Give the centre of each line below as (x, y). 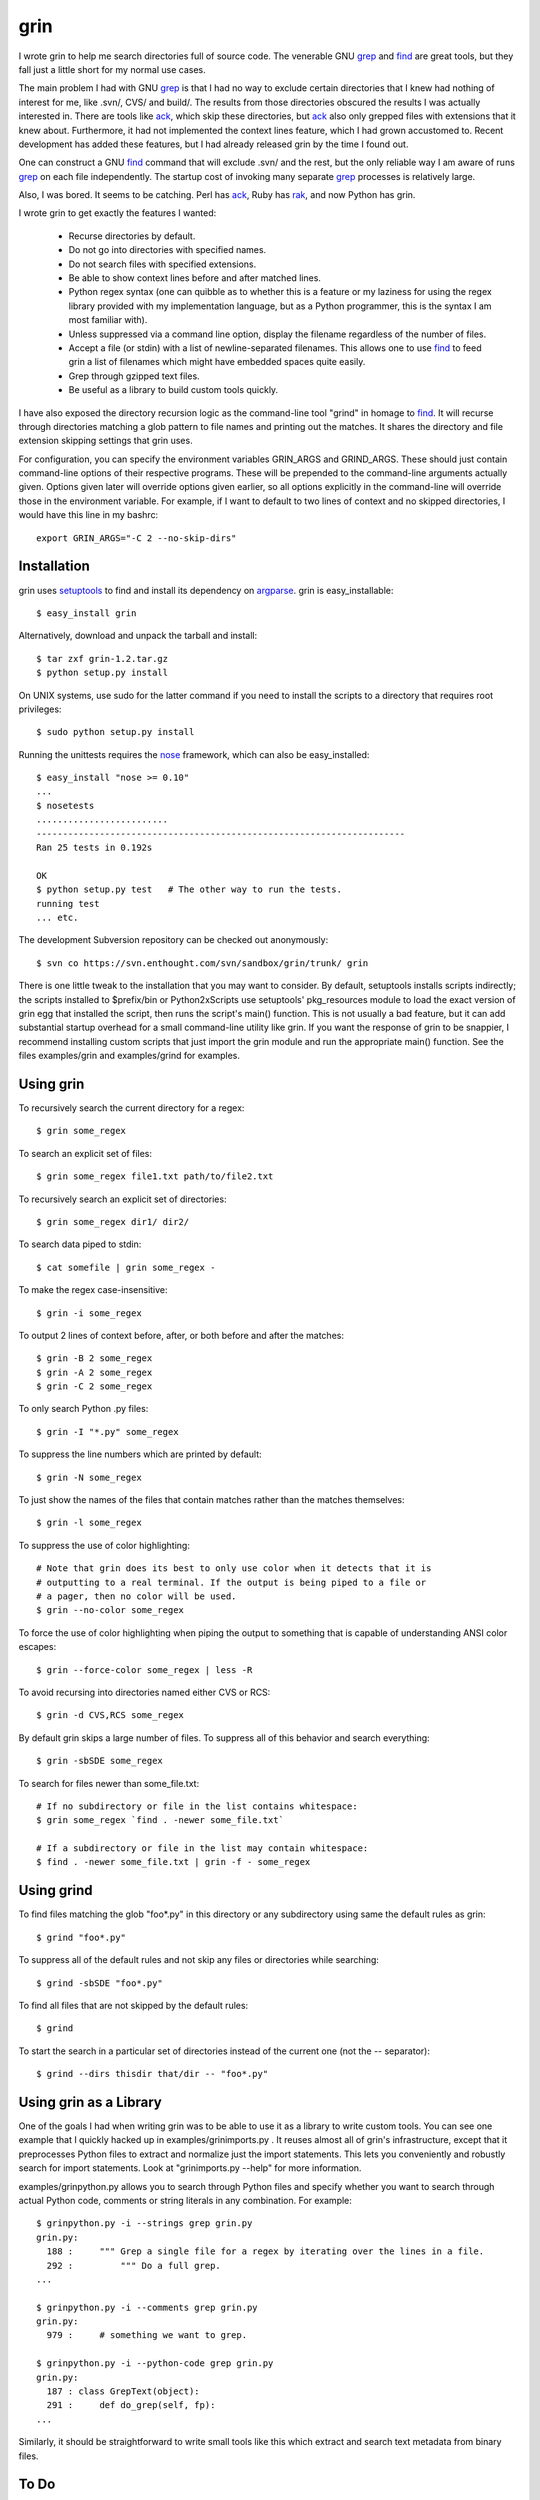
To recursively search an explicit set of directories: (122, 1199)
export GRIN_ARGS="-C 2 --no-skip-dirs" (136, 538)
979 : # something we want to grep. (147, 2335)
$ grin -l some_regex (89, 1523)
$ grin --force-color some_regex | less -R (144, 1669)
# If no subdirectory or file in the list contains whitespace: (197, 1806)
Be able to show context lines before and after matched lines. (195, 278)
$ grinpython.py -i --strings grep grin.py (144, 2223)
